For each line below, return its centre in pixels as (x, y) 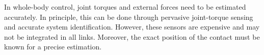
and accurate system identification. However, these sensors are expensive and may (132, 27)
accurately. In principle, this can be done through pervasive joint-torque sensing (129, 17)
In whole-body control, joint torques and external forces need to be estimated (125, 7)
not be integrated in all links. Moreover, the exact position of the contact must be (132, 36)
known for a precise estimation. (53, 47)
